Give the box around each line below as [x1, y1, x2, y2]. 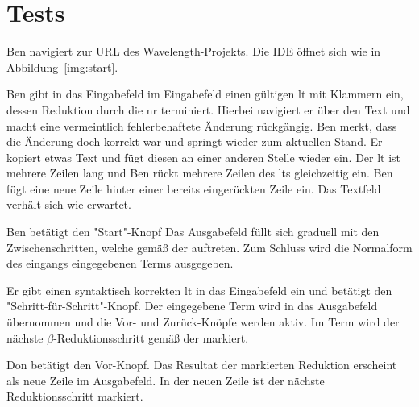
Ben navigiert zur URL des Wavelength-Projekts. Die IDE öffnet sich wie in [6, 43, 381, 60]
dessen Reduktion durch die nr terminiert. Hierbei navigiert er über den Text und [6, 101, 410, 118]
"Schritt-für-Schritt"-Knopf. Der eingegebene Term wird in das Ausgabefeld [6, 297, 378, 314]
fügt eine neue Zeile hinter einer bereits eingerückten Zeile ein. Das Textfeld [6, 180, 381, 197]
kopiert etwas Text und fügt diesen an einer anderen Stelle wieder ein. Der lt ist [6, 148, 401, 165]
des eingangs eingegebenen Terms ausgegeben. [6, 255, 234, 272]
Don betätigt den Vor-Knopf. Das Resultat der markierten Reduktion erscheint [6, 356, 397, 373]
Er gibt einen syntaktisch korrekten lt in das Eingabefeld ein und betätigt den [6, 281, 392, 298]
